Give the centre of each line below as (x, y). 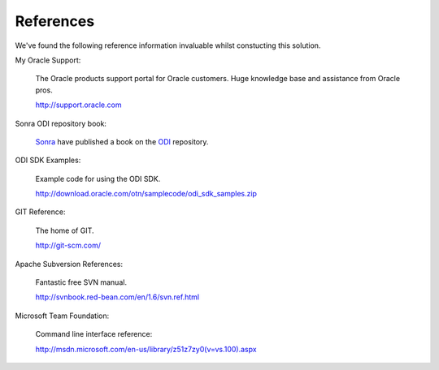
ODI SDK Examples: (48, 160)
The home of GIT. (65, 230)
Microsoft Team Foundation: (62, 316)
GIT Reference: (40, 212)
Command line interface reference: (94, 334)
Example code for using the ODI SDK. (98, 179)
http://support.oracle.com (78, 105)
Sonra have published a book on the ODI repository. (122, 141)
